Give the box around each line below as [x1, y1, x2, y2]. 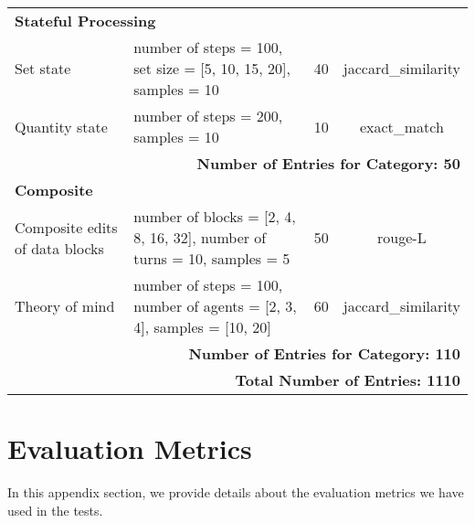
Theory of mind [15, 295, 115, 316]
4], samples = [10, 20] [133, 316, 271, 337]
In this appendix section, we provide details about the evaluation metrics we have [7, 483, 464, 502]
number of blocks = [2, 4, [133, 206, 296, 227]
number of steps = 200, [133, 105, 283, 126]
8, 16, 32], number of [133, 227, 267, 248]
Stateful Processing [15, 10, 156, 31]
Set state [15, 58, 71, 79]
